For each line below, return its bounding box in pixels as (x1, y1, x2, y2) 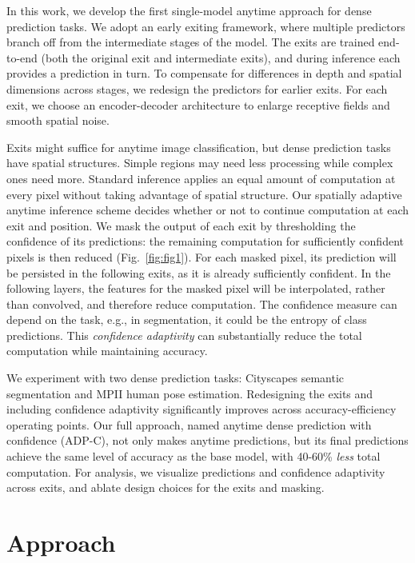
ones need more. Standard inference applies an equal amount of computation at (6, 170, 396, 186)
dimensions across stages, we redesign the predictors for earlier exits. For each (6, 80, 388, 97)
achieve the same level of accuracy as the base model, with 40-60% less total (6, 448, 381, 465)
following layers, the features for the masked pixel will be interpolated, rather (6, 280, 385, 297)
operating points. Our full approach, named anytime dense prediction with (6, 416, 372, 433)
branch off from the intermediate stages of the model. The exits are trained (6, 34, 375, 50)
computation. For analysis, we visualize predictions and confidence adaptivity (6, 463, 385, 480)
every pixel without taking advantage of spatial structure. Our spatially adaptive (6, 186, 402, 202)
